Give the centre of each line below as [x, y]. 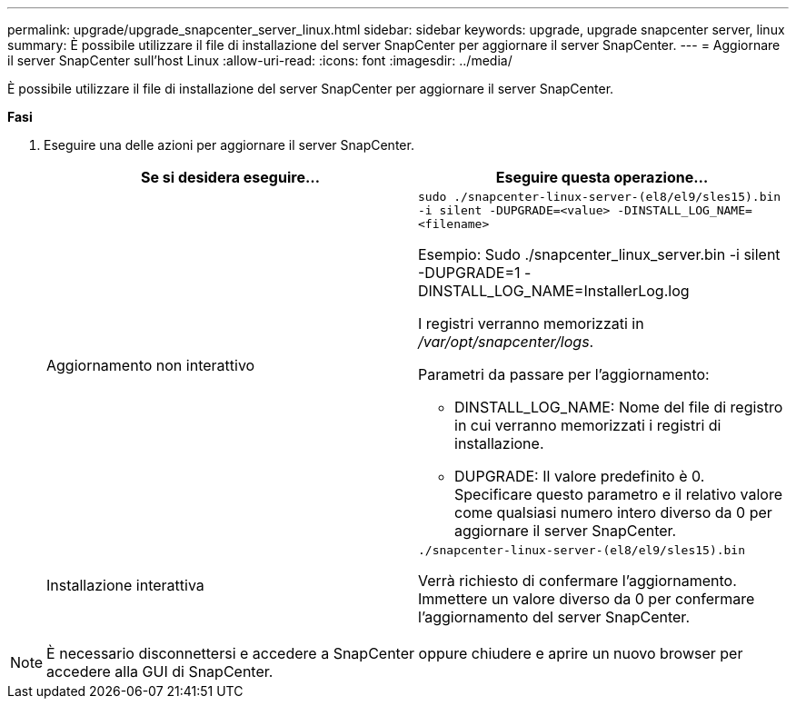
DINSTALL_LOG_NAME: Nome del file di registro [619, 407]
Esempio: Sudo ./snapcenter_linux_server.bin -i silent [599, 254]
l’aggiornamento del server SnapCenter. [554, 617]
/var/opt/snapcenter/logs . [506, 342]
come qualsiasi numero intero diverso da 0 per [613, 512]
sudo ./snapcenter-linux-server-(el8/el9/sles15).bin [600, 197]
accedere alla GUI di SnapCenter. [160, 671]
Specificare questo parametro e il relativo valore [619, 494]
